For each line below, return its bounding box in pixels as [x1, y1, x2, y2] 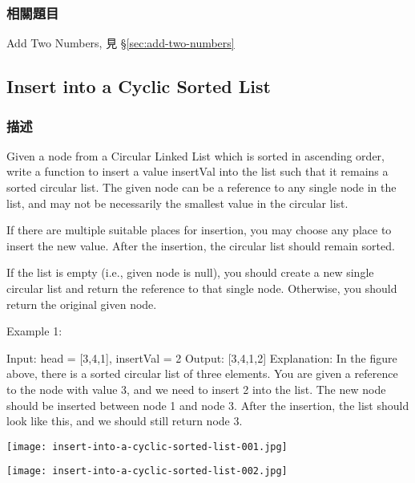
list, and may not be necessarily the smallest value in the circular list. [6, 194, 349, 211]
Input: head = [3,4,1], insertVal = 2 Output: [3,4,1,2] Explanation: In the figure [6, 349, 397, 366]
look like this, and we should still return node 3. [6, 412, 243, 429]
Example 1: [6, 323, 62, 339]
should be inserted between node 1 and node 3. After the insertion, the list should [6, 396, 409, 413]
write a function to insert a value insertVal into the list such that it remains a [6, 163, 389, 180]
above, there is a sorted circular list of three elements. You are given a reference [6, 365, 398, 382]
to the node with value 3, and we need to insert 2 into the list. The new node [6, 380, 386, 397]
